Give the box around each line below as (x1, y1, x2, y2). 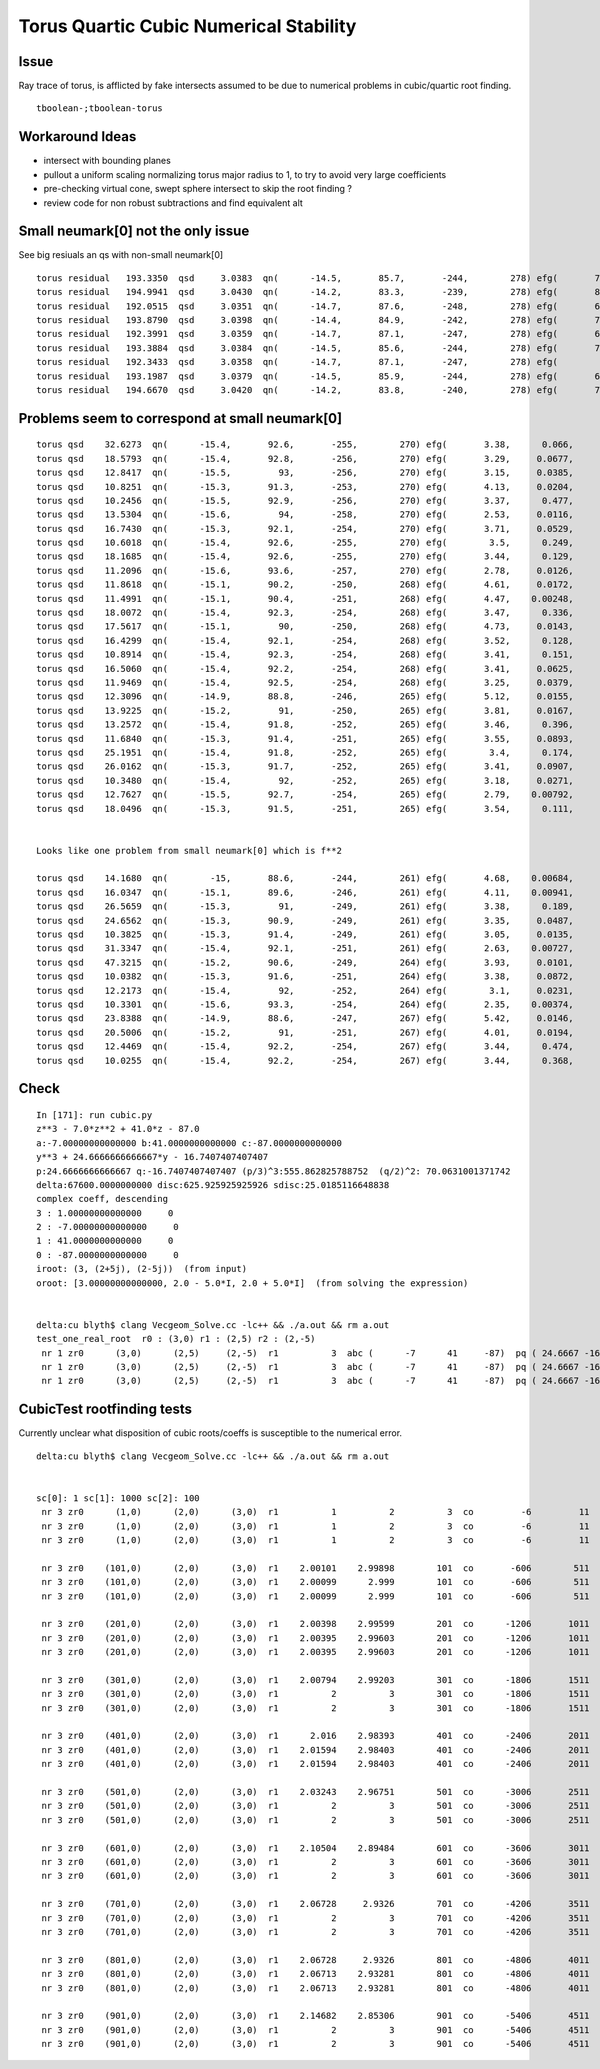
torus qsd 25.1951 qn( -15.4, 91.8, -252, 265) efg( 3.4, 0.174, (36, 746, 574, 758)
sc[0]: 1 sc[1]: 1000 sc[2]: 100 (36, 1492, 200, 1504)
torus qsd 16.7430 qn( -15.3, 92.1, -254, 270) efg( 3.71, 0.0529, (36, 523, 574, 534)
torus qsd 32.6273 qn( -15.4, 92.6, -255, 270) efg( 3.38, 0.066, (36, 439, 574, 450)
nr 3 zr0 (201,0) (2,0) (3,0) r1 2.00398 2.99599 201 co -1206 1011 (41, 1618, 590, 1630)
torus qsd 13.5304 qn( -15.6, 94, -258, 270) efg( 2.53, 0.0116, (36, 509, 574, 520)
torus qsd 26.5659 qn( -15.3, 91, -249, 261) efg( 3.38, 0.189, (36, 901, 574, 912)
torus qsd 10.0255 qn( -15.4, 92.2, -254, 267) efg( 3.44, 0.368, (36, 1055, 574, 1066)
